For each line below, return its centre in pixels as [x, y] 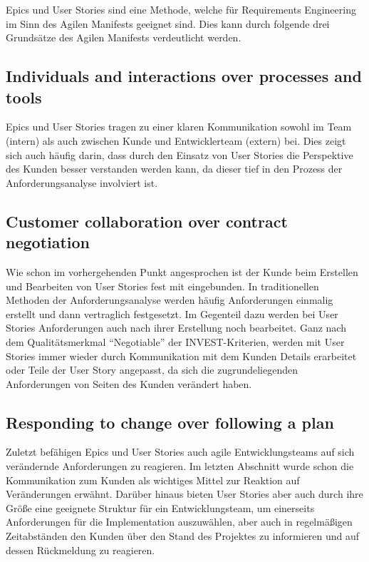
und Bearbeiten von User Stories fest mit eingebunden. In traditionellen [162, 286]
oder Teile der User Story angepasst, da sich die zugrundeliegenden [152, 370]
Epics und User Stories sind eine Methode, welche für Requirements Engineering [181, 9]
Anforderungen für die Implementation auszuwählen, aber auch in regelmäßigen [179, 522]
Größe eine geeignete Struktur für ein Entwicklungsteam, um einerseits [160, 507]
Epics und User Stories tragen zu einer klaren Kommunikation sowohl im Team [179, 127]
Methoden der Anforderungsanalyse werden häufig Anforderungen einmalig [170, 300]
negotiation [48, 242]
